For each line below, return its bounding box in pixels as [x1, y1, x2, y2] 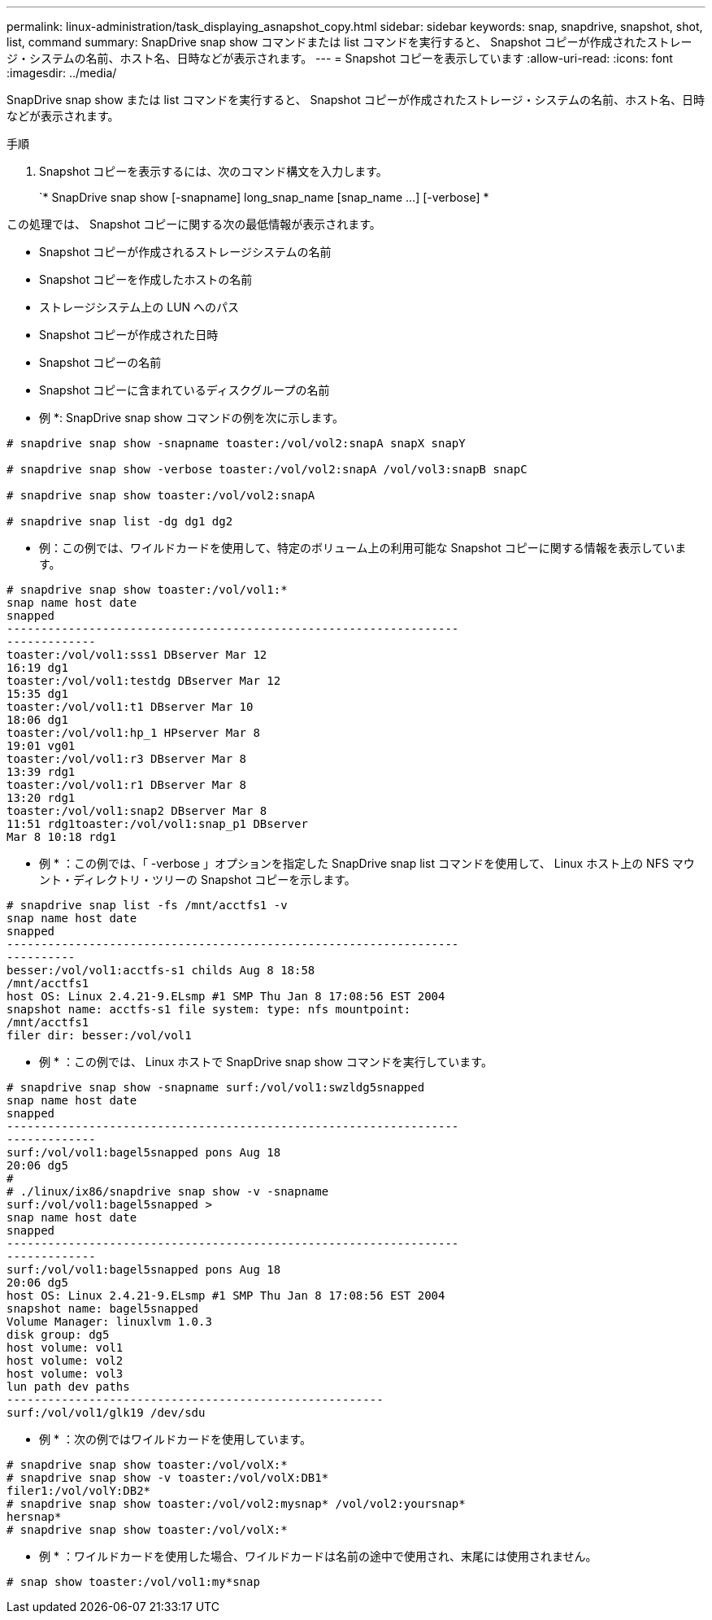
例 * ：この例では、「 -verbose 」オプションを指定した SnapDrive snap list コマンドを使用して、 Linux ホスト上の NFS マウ [39, 856, 695, 870]
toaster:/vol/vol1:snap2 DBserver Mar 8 [7, 804, 267, 817]
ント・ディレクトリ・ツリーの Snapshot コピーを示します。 [39, 873, 356, 886]
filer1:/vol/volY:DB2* [7, 1484, 151, 1497]
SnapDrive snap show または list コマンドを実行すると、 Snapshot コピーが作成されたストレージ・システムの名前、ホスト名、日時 [7, 93, 705, 107]
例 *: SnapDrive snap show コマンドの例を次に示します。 [39, 411, 345, 425]
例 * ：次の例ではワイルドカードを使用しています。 [39, 1432, 312, 1446]
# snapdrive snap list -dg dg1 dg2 [7, 515, 233, 528]
